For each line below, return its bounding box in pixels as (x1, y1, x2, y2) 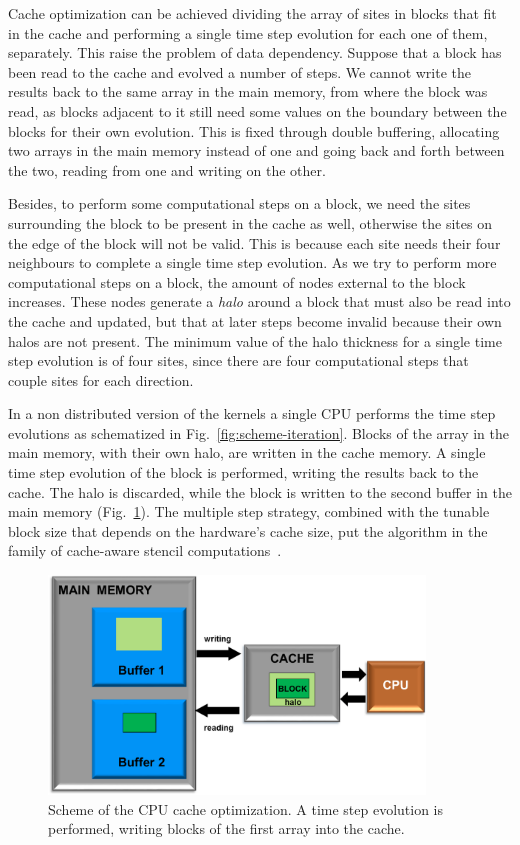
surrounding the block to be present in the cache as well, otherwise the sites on (8, 212, 492, 233)
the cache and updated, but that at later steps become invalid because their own (8, 310, 502, 331)
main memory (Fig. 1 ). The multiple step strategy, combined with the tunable (8, 501, 490, 522)
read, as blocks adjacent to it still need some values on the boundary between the (8, 100, 507, 121)
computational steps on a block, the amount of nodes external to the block (8, 271, 466, 292)
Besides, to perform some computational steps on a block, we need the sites (8, 193, 471, 214)
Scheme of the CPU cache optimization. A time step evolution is (48, 798, 444, 819)
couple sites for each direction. (8, 369, 194, 390)
